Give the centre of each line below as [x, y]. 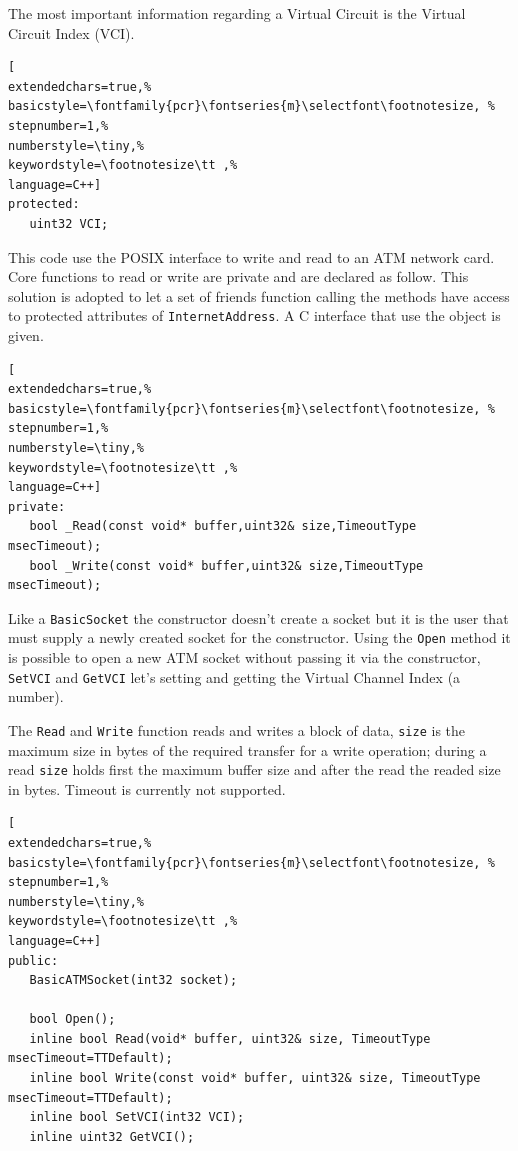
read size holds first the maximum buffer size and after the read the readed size [254, 769]
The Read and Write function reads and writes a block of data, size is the [237, 729]
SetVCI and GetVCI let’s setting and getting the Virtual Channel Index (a [234, 676]
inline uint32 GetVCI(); [112, 1136]
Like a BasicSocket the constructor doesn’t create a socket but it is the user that [258, 617]
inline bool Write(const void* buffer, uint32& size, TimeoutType [255, 1078]
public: [33, 960]
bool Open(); [72, 1019]
